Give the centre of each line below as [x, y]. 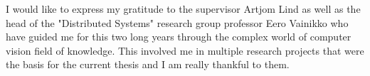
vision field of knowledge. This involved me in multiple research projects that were [185, 50]
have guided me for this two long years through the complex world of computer [179, 37]
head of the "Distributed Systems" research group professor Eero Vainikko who [177, 22]
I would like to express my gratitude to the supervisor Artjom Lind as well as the [183, 9]
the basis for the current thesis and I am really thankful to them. [148, 64]
